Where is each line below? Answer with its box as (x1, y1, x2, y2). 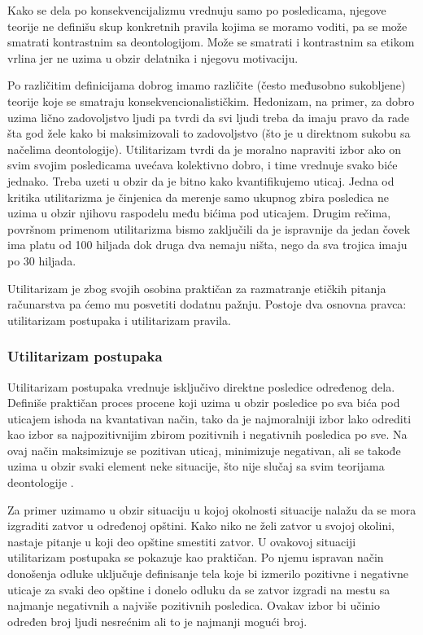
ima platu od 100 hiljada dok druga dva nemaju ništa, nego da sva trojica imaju (7, 236, 408, 253)
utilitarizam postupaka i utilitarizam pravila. (7, 311, 231, 328)
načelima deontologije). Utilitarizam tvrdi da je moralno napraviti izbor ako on (7, 140, 402, 157)
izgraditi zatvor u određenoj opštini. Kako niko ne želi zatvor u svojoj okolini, (7, 517, 395, 534)
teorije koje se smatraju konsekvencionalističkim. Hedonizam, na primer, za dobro (7, 92, 415, 109)
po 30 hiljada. (7, 252, 76, 269)
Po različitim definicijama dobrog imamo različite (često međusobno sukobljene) (7, 77, 406, 94)
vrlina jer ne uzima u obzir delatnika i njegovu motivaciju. (7, 49, 299, 66)
